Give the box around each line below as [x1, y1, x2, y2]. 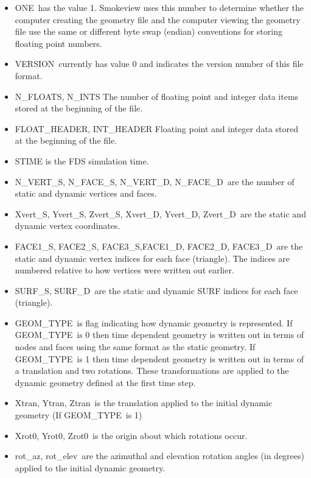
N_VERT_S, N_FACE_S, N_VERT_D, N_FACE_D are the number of [15, 175, 295, 188]
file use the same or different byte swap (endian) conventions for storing [15, 25, 282, 38]
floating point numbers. [15, 37, 102, 49]
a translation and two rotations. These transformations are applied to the [15, 364, 289, 377]
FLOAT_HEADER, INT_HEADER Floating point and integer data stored [15, 122, 298, 135]
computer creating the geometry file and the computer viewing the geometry [15, 13, 301, 26]
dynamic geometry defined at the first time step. [15, 376, 196, 388]
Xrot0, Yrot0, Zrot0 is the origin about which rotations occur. [15, 429, 248, 441]
